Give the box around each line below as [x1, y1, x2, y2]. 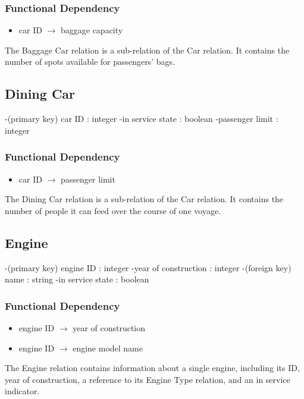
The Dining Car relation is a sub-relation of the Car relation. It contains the [5, 193, 284, 205]
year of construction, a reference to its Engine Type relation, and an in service [5, 373, 290, 385]
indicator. [5, 385, 40, 397]
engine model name [73, 341, 143, 354]
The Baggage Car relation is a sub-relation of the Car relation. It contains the [5, 43, 290, 56]
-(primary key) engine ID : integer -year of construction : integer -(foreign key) [5, 261, 292, 274]
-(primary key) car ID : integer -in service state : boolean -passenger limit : [5, 112, 278, 125]
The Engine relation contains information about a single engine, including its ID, [5, 362, 300, 374]
